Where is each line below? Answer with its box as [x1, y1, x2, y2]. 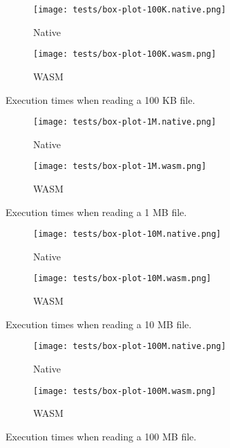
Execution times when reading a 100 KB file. [6, 92, 195, 107]
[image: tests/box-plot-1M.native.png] [33, 117, 216, 127]
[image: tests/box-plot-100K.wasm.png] [33, 49, 216, 60]
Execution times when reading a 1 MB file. [6, 204, 187, 219]
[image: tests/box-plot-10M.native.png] [33, 229, 222, 240]
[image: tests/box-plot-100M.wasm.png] [33, 386, 216, 396]
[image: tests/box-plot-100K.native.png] [33, 5, 227, 15]
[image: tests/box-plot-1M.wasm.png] [33, 161, 207, 172]
